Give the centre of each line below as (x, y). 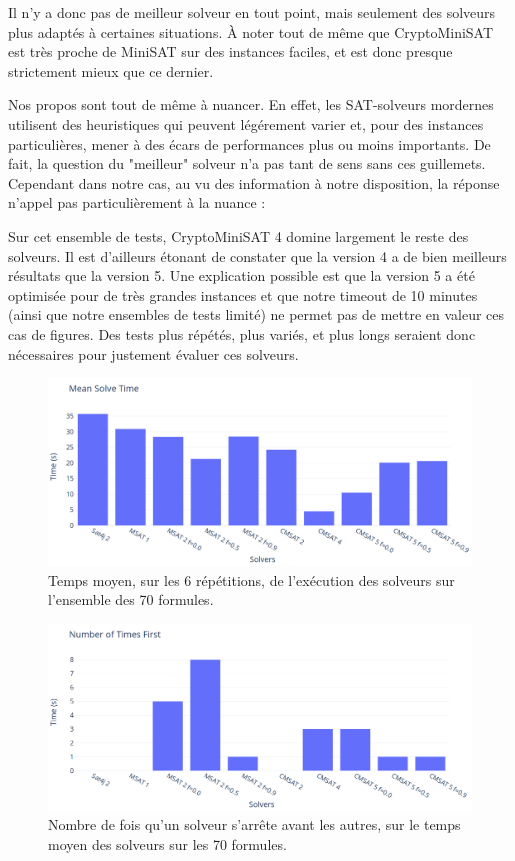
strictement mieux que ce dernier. (111, 70)
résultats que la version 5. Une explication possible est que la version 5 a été (241, 275)
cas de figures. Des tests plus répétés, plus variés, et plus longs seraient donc (242, 333)
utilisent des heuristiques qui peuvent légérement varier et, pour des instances (246, 123)
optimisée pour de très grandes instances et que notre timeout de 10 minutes (243, 294)
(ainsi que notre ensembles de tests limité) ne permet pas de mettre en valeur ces (256, 314)
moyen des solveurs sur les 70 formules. (167, 843)
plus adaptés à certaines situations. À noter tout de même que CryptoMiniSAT (251, 31)
